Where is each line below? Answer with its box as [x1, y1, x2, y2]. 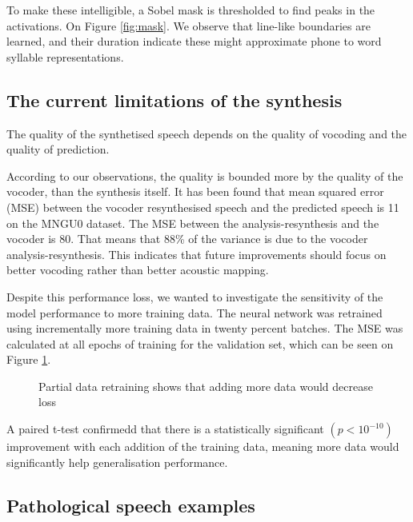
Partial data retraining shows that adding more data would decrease [38, 377, 373, 394]
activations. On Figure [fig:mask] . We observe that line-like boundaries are [6, 17, 371, 34]
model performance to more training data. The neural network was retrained [6, 304, 383, 321]
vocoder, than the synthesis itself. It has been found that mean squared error [6, 183, 384, 200]
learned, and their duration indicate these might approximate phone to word [6, 33, 382, 50]
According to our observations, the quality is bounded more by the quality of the [6, 167, 403, 184]
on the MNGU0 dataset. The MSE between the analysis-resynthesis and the [6, 214, 379, 231]
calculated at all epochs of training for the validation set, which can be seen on [6, 335, 394, 352]
